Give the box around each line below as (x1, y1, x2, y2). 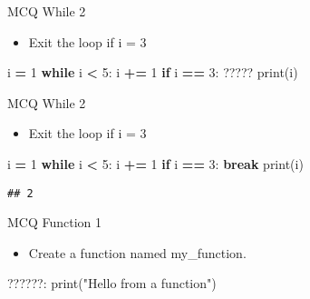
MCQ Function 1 (7, 213, 102, 232)
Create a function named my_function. (28, 243, 247, 262)
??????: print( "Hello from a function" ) (7, 274, 217, 293)
